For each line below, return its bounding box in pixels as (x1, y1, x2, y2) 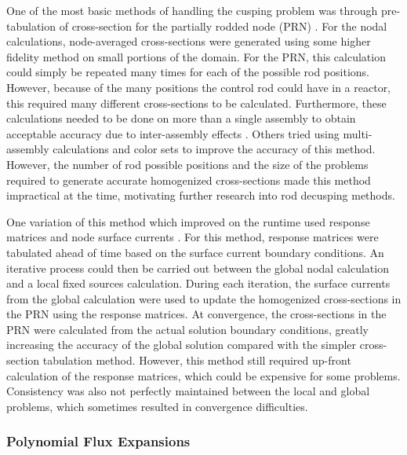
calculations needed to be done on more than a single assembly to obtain (6, 110, 356, 127)
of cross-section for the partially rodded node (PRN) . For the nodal (59, 17, 387, 34)
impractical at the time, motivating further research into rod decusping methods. (6, 187, 395, 204)
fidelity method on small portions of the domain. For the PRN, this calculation (6, 48, 386, 64)
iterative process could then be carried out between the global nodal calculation (6, 259, 389, 276)
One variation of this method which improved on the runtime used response (6, 213, 370, 229)
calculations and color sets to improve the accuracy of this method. (53, 141, 376, 157)
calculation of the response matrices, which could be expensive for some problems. (6, 367, 401, 383)
